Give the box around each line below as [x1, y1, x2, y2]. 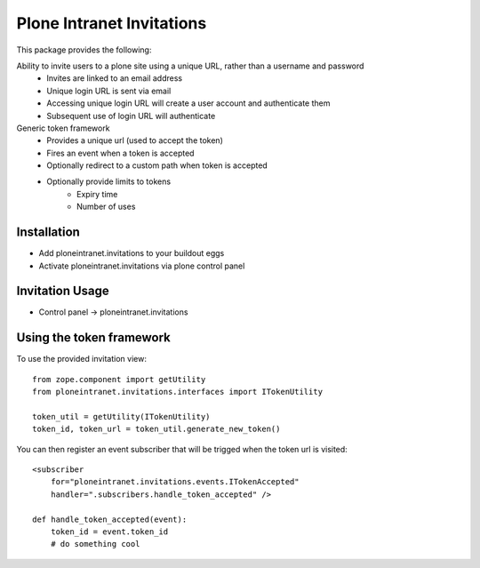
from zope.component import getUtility [32, 374, 206, 384]
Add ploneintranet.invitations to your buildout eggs [38, 248, 225, 259]
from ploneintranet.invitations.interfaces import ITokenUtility [32, 387, 324, 397]
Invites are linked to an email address [46, 73, 182, 84]
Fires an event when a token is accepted [46, 148, 195, 158]
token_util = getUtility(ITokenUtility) [32, 412, 211, 421]
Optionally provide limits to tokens [46, 176, 172, 187]
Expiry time [76, 188, 118, 199]
